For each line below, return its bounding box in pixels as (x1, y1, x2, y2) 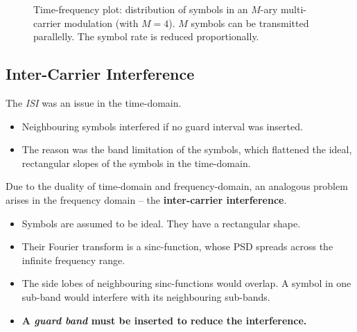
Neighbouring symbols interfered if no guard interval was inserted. (21, 119, 303, 133)
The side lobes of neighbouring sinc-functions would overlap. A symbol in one (21, 276, 351, 290)
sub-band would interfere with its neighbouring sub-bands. (21, 289, 270, 304)
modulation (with (64, 15, 139, 30)
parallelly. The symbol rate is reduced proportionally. (33, 29, 259, 44)
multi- (280, 2, 306, 16)
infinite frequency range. (21, 252, 125, 267)
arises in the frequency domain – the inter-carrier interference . (6, 192, 287, 207)
